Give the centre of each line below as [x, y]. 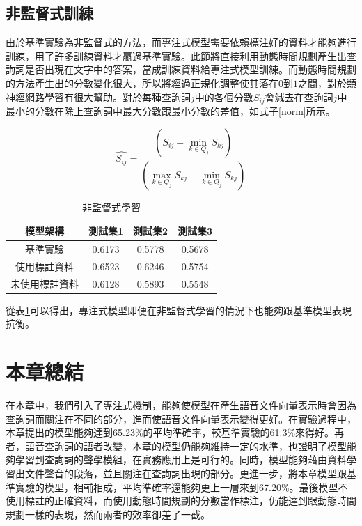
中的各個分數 [224, 96]
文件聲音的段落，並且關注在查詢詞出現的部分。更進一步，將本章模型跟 [186, 473]
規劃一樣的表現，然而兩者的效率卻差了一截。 [108, 514]
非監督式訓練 [49, 13]
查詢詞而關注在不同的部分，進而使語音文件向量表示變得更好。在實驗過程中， [181, 418]
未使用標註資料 [45, 283]
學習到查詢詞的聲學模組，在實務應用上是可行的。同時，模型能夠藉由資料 [181, 459]
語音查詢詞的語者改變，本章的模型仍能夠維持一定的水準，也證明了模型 [186, 446]
